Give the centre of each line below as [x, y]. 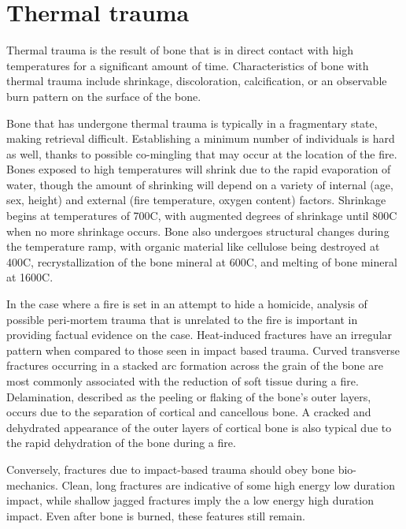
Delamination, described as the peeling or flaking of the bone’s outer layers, [189, 396]
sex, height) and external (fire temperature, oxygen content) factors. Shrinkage [196, 200]
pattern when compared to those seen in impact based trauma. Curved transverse [203, 350]
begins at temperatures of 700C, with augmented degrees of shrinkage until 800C [202, 216]
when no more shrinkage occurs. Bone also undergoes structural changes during [198, 231]
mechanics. [32, 484]
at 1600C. [30, 277]
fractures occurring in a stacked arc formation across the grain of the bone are [195, 365]
